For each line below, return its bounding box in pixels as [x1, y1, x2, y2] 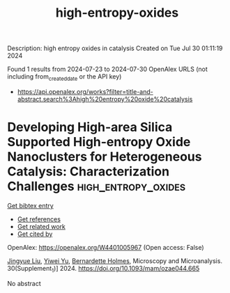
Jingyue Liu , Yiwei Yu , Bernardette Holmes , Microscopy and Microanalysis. [7, 256, 223, 265]
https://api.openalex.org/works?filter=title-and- [17, 87, 153, 95]
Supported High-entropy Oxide [7, 134, 191, 150]
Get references [17, 214, 61, 223]
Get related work [17, 222, 66, 230]
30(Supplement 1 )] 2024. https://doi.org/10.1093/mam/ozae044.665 [7, 264, 200, 274]
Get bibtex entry [7, 201, 54, 209]
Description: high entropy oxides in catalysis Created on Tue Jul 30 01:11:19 [7, 44, 223, 53]
